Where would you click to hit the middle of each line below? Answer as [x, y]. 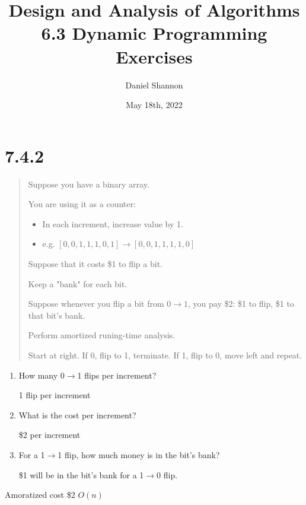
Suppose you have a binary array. [89, 184]
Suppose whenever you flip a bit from [96, 304]
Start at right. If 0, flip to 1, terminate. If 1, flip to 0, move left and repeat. [165, 355]
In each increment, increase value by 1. [113, 223]
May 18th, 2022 [154, 105]
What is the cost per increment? [77, 415]
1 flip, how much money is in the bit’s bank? [139, 454]
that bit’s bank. [57, 315]
